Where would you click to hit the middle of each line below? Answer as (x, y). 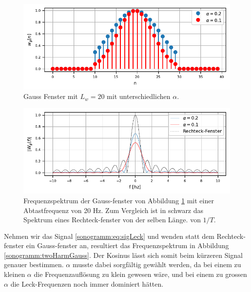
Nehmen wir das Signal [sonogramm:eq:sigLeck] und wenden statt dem (109, 236)
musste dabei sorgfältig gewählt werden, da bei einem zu (157, 264)
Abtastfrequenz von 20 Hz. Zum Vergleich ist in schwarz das (114, 210)
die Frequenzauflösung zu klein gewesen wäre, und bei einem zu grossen (140, 274)
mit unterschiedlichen (139, 96)
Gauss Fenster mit (51, 96)
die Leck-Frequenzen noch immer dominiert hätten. (87, 283)
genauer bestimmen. (34, 264)
